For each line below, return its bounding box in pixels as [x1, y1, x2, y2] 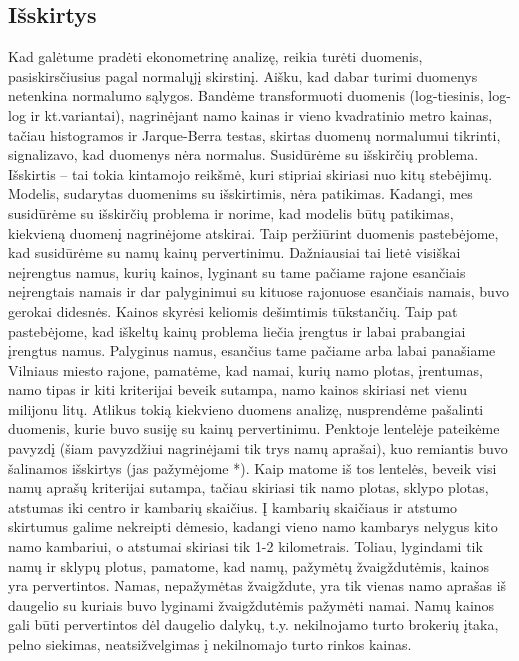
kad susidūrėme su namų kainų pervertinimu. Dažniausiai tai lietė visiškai [8, 242, 461, 263]
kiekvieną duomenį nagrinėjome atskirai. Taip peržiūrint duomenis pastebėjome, [8, 222, 499, 243]
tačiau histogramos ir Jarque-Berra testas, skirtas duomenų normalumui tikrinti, [8, 124, 501, 145]
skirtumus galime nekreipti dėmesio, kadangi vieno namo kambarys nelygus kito [8, 516, 498, 537]
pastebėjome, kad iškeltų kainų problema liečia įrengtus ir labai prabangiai [8, 320, 466, 341]
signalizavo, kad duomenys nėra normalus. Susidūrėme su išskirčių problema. [8, 144, 479, 165]
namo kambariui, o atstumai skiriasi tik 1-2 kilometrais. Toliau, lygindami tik [8, 536, 483, 557]
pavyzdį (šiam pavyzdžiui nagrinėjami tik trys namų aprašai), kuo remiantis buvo [8, 438, 508, 459]
